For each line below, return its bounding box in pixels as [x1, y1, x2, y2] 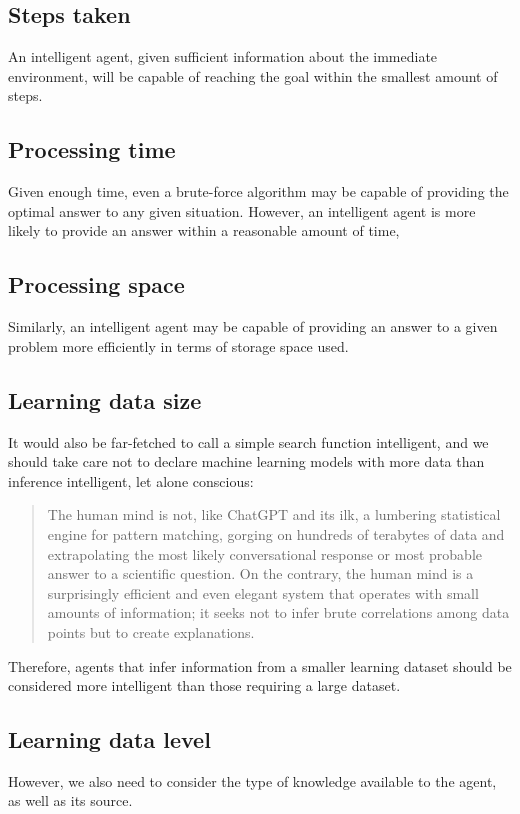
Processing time [8, 134, 176, 165]
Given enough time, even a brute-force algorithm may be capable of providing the [8, 181, 509, 202]
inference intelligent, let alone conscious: [8, 470, 254, 491]
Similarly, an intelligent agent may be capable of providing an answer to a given [8, 316, 498, 337]
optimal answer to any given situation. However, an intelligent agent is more [8, 200, 476, 221]
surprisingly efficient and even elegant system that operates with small [47, 582, 479, 603]
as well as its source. [8, 790, 133, 811]
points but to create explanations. [47, 621, 255, 642]
